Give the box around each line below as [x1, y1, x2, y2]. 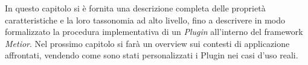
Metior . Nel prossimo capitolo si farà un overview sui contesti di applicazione [5, 37, 290, 49]
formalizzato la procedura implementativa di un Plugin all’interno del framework [5, 25, 303, 38]
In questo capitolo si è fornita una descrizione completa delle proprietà [5, 2, 266, 14]
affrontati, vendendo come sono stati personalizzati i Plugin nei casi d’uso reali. [5, 49, 298, 61]
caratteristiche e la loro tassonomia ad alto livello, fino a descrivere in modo [5, 13, 286, 26]
